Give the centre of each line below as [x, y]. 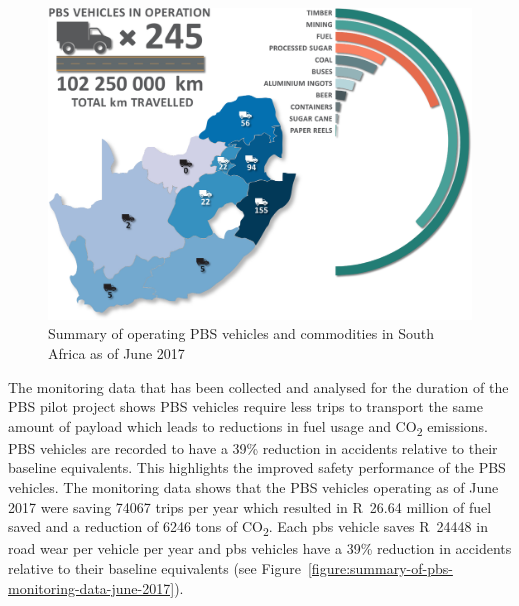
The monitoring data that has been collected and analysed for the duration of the [258, 386]
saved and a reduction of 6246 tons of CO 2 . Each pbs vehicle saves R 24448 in [248, 528]
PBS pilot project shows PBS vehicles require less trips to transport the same [245, 406]
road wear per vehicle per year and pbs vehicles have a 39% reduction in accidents [260, 548]
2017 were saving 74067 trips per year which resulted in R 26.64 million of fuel [250, 506]
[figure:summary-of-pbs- [380, 567]
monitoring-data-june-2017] [91, 587]
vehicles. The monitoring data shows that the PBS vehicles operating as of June [253, 487]
